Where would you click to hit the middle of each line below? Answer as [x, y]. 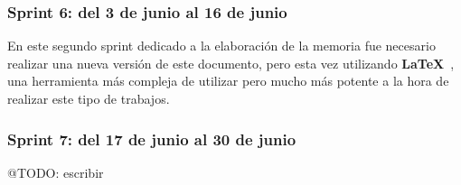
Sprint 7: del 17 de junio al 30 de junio [152, 139]
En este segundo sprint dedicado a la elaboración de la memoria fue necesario [221, 46]
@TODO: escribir [56, 172]
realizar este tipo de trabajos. [89, 98]
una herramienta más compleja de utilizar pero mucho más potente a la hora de [228, 81]
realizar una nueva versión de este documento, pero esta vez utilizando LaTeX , [231, 63]
